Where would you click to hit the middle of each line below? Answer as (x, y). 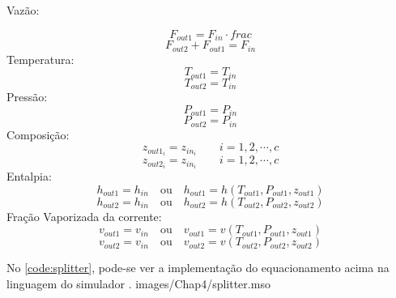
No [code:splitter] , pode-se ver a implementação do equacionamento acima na (198, 268)
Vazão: (23, 10)
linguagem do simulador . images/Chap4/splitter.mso (138, 284)
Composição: (38, 134)
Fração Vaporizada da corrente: (84, 216)
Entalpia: (29, 176)
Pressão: (27, 96)
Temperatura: (40, 59)
